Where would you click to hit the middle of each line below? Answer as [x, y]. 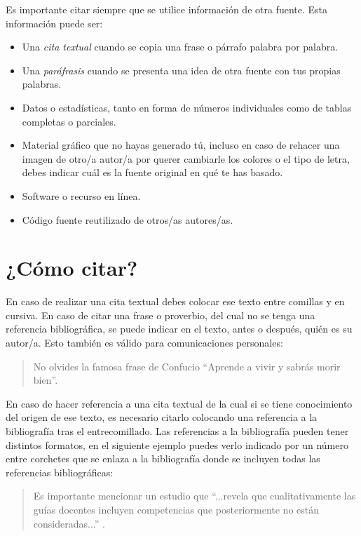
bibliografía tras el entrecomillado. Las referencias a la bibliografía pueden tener [177, 431]
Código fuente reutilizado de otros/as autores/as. [128, 219]
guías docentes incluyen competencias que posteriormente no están [176, 509]
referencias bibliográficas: [60, 472]
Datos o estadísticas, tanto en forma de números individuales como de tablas [187, 107]
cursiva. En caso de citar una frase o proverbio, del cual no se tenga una [161, 315]
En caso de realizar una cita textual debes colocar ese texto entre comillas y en [175, 301]
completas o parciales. [69, 121]
